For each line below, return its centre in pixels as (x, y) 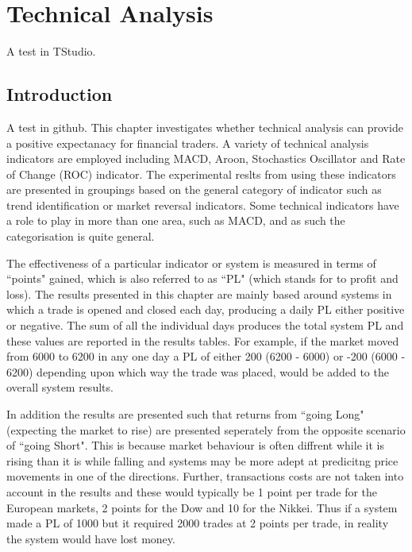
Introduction (60, 94)
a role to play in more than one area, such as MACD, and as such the (176, 220)
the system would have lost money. (91, 538)
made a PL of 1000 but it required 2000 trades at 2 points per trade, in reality (198, 523)
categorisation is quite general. (81, 236)
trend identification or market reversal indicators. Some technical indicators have (203, 205)
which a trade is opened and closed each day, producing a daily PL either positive (206, 309)
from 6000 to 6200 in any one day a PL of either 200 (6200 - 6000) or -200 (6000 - (206, 356)
